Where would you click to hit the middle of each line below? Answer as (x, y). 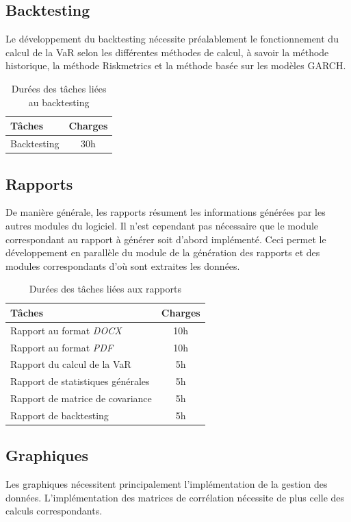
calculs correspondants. (54, 511)
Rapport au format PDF (62, 347)
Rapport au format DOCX (66, 330)
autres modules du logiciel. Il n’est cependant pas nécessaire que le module (162, 225)
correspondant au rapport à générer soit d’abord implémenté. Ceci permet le (166, 239)
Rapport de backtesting (60, 415)
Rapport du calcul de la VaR (71, 364)
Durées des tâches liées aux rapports (105, 289)
